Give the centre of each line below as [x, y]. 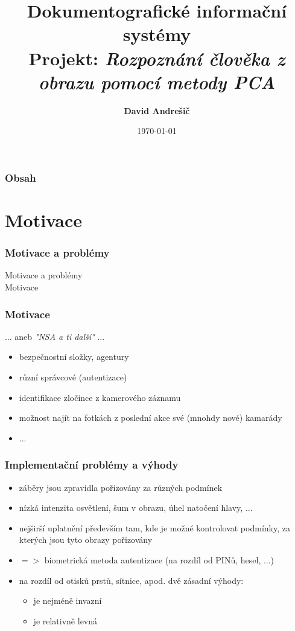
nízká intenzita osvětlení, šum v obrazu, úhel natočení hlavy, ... [136, 508]
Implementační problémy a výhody [92, 465]
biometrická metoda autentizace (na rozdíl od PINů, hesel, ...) [159, 559]
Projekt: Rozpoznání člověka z [157, 58]
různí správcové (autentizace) [73, 376]
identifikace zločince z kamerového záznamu [100, 397]
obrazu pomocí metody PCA [157, 82]
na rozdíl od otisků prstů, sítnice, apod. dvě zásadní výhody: [131, 580]
